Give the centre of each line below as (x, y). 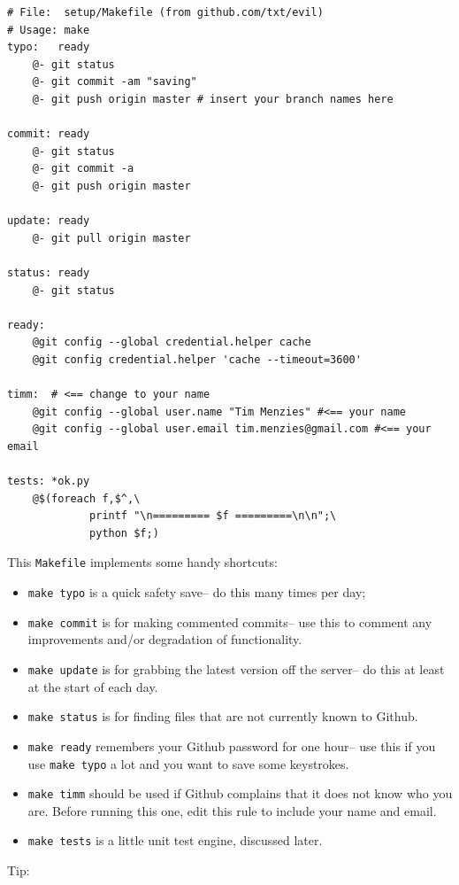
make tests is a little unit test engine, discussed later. (175, 840)
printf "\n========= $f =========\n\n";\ (213, 516)
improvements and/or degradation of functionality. (165, 639)
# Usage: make (49, 30)
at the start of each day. (93, 686)
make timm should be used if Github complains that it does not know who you (240, 793)
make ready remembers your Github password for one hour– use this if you (232, 745)
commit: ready (49, 134)
